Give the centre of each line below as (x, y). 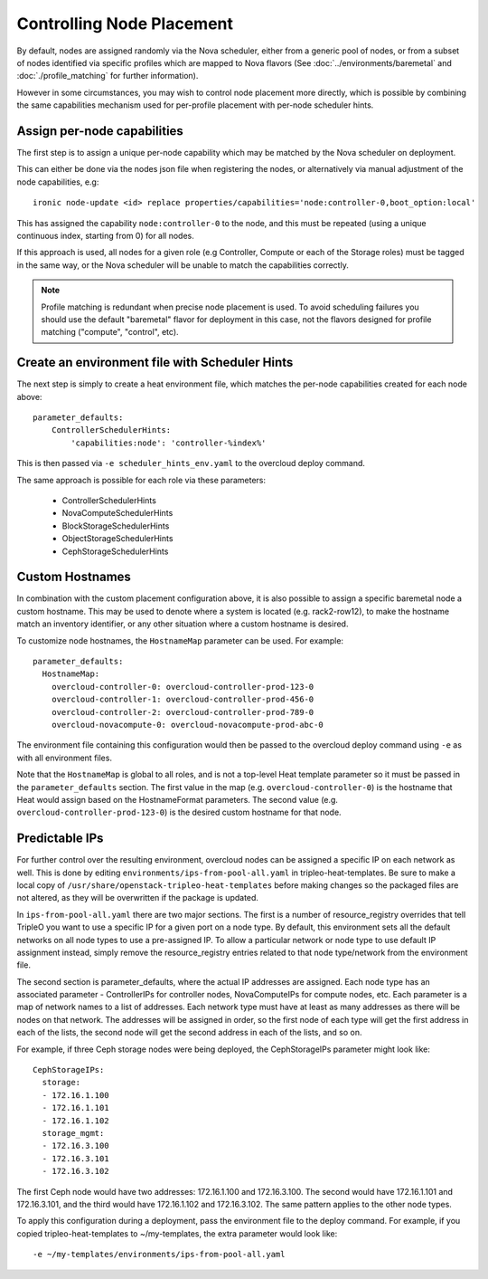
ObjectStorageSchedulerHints (117, 539)
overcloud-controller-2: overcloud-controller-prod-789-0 (183, 712)
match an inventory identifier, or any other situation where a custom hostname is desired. (183, 624)
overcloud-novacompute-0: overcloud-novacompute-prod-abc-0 (188, 725)
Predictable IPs (60, 839)
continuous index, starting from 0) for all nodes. (105, 235)
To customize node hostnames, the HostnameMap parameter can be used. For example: (180, 640)
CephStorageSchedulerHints (115, 551)
